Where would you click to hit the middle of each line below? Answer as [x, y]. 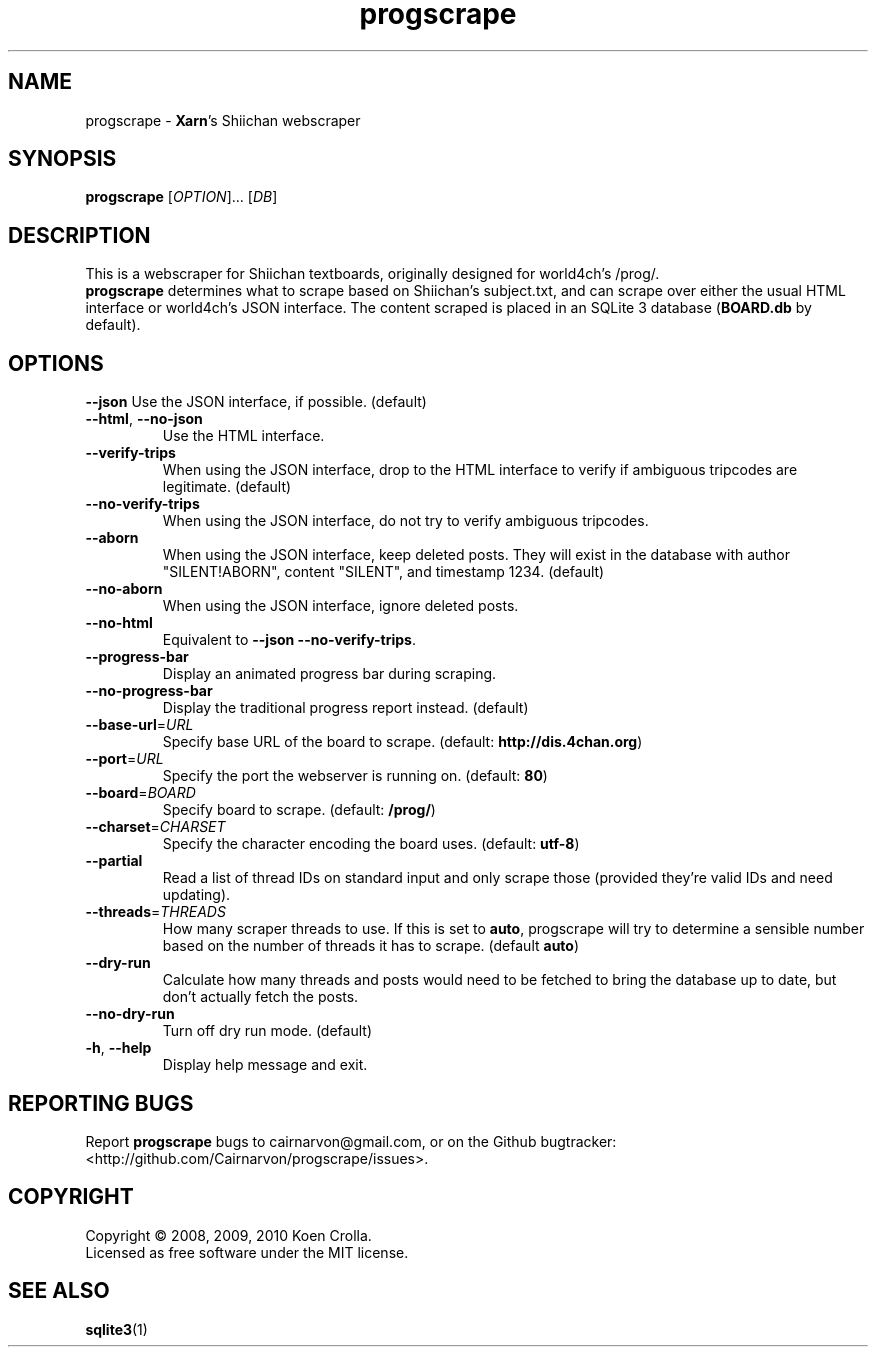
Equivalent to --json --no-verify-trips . [289, 640]
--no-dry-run [130, 1014]
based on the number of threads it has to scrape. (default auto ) [371, 946]
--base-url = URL [139, 725]
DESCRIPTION [79, 235]
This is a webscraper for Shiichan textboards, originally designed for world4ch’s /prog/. [372, 274]
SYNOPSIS [62, 159]
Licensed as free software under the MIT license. [247, 1252]
